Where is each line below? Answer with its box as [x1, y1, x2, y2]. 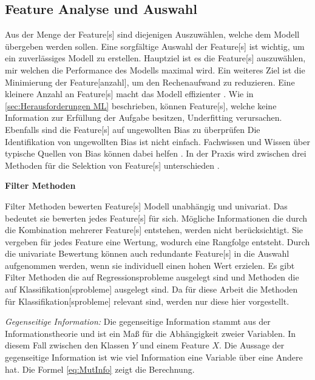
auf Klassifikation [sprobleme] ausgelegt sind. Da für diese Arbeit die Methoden [5, 283, 298, 296]
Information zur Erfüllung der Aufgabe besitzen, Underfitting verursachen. [5, 111, 282, 124]
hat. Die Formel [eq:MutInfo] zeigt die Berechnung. [5, 362, 195, 375]
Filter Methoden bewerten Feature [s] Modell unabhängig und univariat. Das [5, 199, 288, 212]
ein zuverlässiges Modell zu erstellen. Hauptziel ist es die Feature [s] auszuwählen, [5, 52, 306, 64]
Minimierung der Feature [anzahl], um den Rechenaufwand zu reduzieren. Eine [5, 75, 295, 88]
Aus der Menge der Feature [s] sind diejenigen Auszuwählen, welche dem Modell [5, 28, 300, 41]
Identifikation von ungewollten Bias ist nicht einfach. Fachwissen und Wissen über [5, 135, 310, 148]
